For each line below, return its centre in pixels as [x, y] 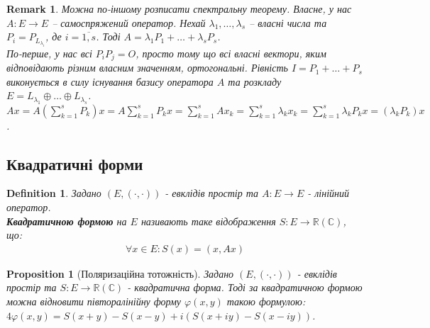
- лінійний [329, 193]
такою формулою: [266, 301]
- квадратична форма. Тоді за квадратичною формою [245, 287]
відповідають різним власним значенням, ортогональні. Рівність [147, 68]
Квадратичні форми [75, 163]
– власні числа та [288, 22]
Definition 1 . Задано [54, 193]
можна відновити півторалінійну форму [94, 301]
